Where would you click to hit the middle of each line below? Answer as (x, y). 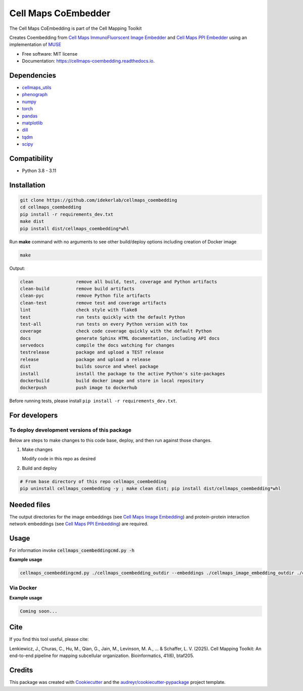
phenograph (35, 95)
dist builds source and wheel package (89, 366)
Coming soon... (39, 611)
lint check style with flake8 (79, 310)
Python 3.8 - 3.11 (39, 171)
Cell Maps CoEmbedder (60, 13)
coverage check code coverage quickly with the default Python (116, 331)
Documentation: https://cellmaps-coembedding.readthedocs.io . (88, 61)
